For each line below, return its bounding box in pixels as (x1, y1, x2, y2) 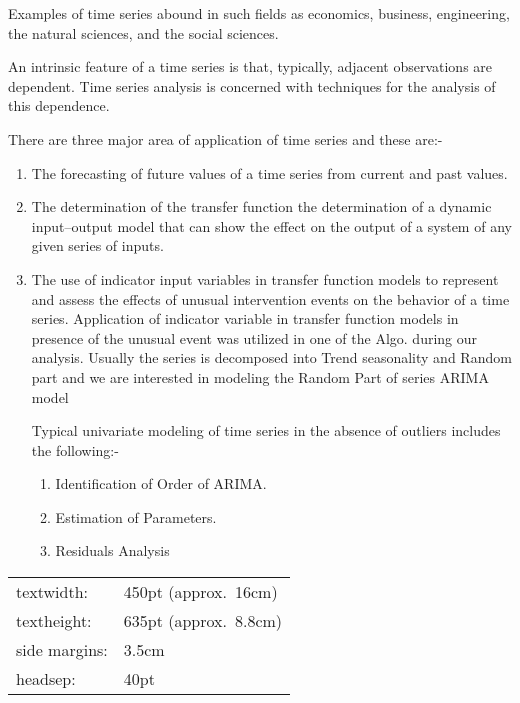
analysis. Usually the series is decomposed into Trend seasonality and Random (31, 347, 512, 368)
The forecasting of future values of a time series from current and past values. (31, 162, 508, 183)
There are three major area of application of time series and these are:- (8, 128, 443, 149)
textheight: (16, 609, 92, 633)
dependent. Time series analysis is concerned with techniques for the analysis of (8, 75, 496, 96)
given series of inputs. (31, 235, 164, 256)
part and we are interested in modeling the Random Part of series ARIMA (31, 366, 489, 387)
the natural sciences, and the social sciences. (8, 22, 279, 43)
